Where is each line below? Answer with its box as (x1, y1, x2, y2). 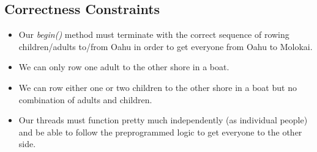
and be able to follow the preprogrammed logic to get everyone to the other (18, 125, 302, 138)
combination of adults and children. (18, 93, 152, 106)
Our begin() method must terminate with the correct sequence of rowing (18, 28, 289, 41)
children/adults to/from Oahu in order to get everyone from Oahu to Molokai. (18, 40, 313, 52)
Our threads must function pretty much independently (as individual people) (18, 114, 308, 126)
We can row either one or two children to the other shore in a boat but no (18, 81, 297, 93)
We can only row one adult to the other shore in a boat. (18, 60, 229, 73)
